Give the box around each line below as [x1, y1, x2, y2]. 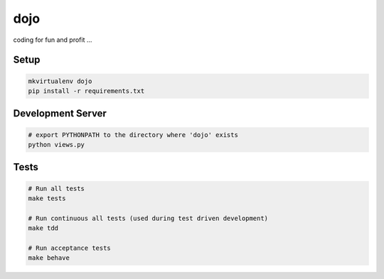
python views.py [28, 141, 85, 148]
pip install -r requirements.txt [28, 87, 145, 95]
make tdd [28, 224, 59, 232]
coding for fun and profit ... [13, 35, 92, 44]
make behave [28, 254, 70, 262]
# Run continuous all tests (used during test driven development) [28, 214, 269, 222]
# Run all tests [28, 185, 85, 192]
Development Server [13, 107, 107, 120]
